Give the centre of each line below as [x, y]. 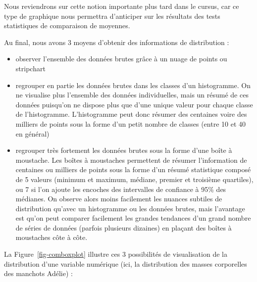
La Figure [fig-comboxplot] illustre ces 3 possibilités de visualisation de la [116, 254]
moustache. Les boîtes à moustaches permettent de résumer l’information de [131, 160]
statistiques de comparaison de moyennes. [67, 25]
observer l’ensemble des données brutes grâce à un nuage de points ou [121, 59]
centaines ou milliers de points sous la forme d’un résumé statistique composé [133, 169]
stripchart [30, 68]
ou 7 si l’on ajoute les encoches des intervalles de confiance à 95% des [121, 189]
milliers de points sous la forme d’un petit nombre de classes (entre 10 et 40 [130, 123]
